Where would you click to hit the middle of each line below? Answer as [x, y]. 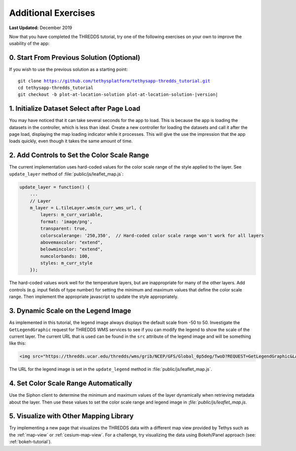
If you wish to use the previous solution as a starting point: [69, 70]
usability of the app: [29, 43]
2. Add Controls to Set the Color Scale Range [79, 155]
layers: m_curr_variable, [72, 215]
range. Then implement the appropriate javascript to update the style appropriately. [94, 297]
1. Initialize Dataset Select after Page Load [75, 109]
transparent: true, [64, 229]
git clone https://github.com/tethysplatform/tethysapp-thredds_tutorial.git [114, 81]
